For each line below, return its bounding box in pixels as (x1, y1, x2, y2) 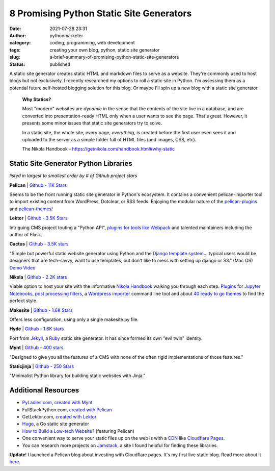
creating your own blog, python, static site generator (49, 46, 160, 53)
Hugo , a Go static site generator (22, 421, 89, 427)
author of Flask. (9, 232, 43, 238)
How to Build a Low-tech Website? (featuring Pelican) (22, 428, 135, 434)
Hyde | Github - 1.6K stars (9, 326, 64, 332)
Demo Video (9, 264, 36, 270)
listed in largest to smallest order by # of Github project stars (9, 172, 137, 179)
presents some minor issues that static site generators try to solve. (22, 120, 162, 126)
